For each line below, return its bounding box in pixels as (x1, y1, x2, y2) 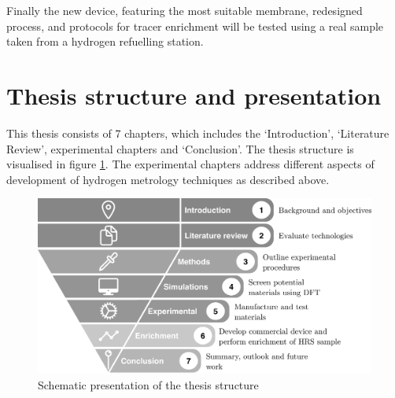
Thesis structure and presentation (6, 79, 382, 111)
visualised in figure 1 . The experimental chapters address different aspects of (6, 156, 375, 172)
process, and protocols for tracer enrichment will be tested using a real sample (6, 17, 384, 34)
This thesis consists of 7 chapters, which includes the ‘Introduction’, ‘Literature (6, 124, 389, 141)
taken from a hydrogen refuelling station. (6, 33, 204, 50)
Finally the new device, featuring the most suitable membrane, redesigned (6, 2, 363, 18)
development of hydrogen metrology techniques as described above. (6, 171, 330, 187)
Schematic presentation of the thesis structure (38, 377, 259, 393)
